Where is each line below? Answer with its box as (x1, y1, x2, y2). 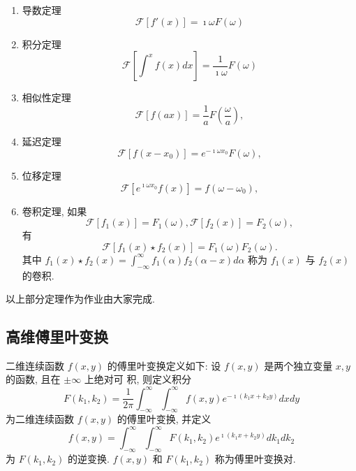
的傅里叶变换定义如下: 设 (107, 358, 221, 372)
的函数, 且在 (6, 372, 61, 386)
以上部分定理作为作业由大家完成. (6, 291, 155, 306)
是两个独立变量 (264, 358, 333, 372)
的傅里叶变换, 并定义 (117, 412, 212, 426)
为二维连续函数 (6, 412, 74, 426)
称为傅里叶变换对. (214, 451, 296, 466)
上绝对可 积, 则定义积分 (84, 372, 192, 386)
